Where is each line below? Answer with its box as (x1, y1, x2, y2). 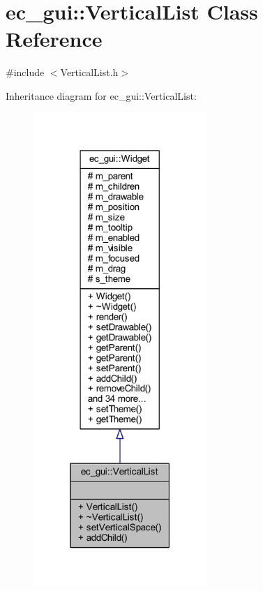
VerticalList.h (60, 65, 119, 80)
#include (6, 65, 45, 80)
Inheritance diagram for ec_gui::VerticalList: (6, 88, 197, 103)
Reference (6, 24, 103, 53)
